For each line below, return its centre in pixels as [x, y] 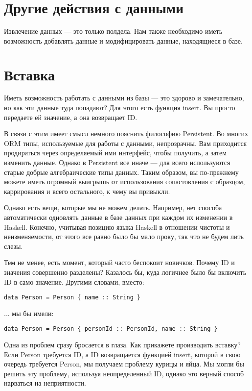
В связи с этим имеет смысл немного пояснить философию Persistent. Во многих [126, 134]
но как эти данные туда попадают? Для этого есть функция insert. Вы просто [120, 108]
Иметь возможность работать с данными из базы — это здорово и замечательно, [124, 98]
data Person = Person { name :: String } [72, 298]
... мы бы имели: [29, 313]
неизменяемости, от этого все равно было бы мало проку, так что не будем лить [124, 236]
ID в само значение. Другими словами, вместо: [74, 281]
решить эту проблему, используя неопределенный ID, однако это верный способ [124, 373]
